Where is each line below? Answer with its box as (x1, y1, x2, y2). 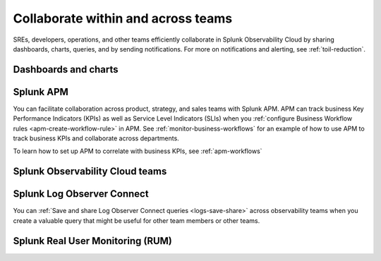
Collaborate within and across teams (13, 11, 233, 26)
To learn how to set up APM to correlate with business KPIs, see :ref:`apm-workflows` (13, 147, 262, 155)
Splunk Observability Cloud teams (13, 166, 167, 178)
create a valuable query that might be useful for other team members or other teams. (13, 216, 260, 225)
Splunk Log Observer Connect (13, 188, 149, 200)
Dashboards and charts (13, 63, 119, 75)
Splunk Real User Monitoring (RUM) (13, 235, 173, 247)
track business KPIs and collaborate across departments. (13, 134, 179, 142)
